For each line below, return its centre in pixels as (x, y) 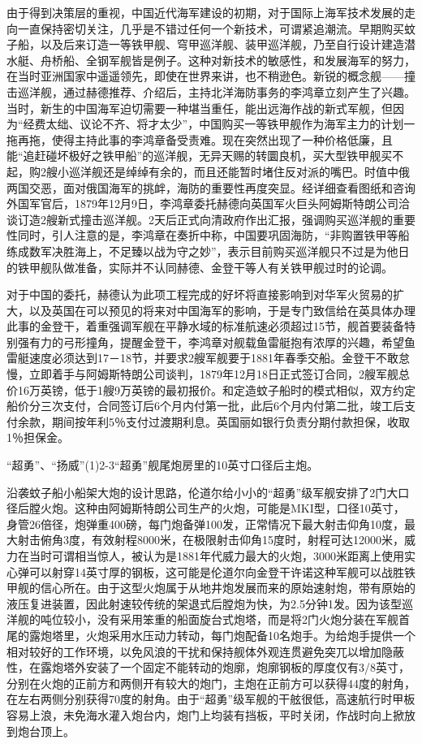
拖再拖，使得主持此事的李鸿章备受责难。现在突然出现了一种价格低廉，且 (200, 139)
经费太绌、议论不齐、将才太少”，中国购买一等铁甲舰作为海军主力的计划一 (219, 124)
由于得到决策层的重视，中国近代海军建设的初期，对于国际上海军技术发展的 (205, 12)
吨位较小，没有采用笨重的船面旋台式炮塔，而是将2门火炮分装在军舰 (219, 619)
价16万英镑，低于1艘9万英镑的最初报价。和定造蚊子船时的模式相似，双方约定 (211, 389)
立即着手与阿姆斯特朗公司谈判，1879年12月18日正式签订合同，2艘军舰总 (219, 374)
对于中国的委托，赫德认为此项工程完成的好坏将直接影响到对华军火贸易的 (200, 294)
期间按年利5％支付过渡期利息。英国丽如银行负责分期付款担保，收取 (230, 421)
